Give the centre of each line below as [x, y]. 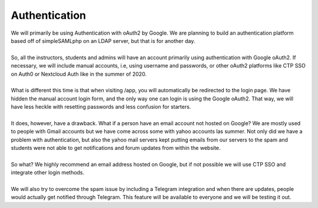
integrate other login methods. [48, 173]
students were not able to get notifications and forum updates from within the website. [116, 148]
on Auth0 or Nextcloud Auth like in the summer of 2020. [79, 74]
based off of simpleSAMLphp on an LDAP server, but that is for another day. [103, 41]
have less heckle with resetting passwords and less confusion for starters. [101, 107]
